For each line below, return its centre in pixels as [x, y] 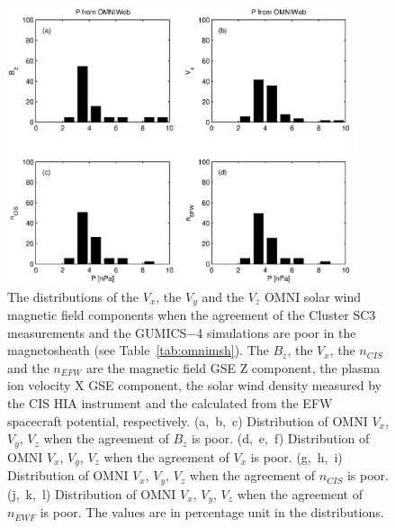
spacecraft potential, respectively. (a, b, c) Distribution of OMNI [188, 420]
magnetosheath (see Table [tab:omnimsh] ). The [138, 350]
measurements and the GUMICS [97, 332]
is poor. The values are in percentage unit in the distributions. [212, 512]
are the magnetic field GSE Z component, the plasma [233, 367]
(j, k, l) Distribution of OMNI [92, 493]
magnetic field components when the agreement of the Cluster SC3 [192, 315]
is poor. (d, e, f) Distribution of [281, 438]
